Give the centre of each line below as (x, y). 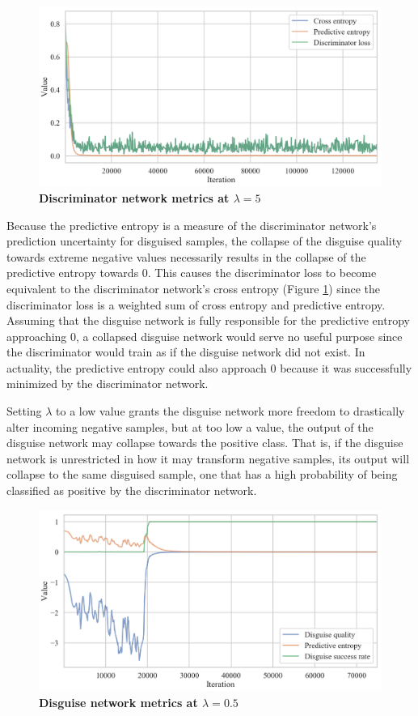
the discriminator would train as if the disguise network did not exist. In (186, 352)
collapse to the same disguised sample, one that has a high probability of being (202, 474)
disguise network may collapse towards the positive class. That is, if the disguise (205, 443)
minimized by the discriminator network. (108, 384)
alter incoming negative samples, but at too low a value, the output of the (190, 426)
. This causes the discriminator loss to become (262, 273)
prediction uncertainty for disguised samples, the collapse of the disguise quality (205, 241)
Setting (24, 411)
